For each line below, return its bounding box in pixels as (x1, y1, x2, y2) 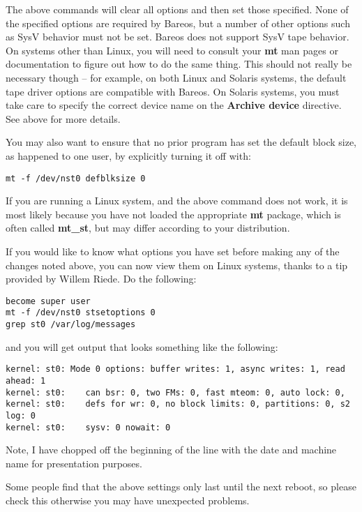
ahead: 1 (6, 375, 46, 386)
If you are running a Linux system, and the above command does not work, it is (6, 193, 348, 208)
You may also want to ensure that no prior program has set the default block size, (6, 135, 357, 149)
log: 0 (6, 410, 36, 421)
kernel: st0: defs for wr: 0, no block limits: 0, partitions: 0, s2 (6, 399, 350, 409)
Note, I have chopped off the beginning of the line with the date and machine (6, 442, 337, 457)
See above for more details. (6, 111, 121, 126)
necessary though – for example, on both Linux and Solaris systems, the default (6, 70, 347, 84)
